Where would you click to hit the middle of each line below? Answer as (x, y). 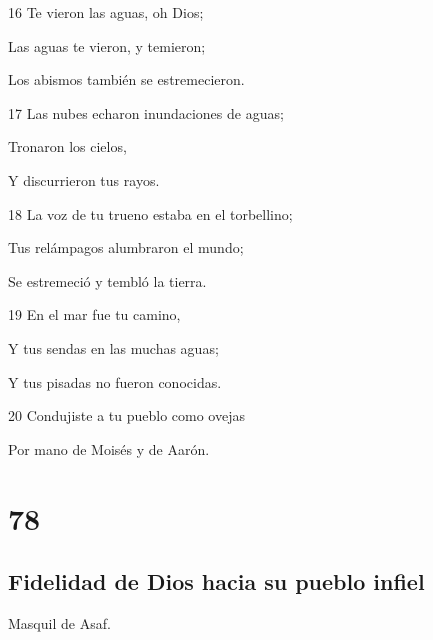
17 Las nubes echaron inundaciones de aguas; (146, 112)
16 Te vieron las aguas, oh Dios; (106, 12)
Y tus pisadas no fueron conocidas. (115, 381)
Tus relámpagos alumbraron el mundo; (126, 247)
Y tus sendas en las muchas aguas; (113, 347)
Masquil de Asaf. (59, 622)
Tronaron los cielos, (67, 146)
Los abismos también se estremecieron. (126, 79)
